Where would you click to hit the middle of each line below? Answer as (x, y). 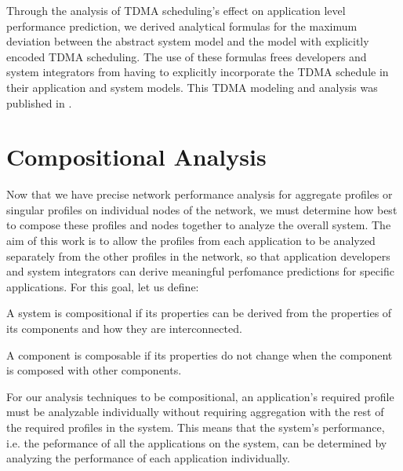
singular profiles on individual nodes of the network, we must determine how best (202, 209)
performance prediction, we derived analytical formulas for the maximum (182, 26)
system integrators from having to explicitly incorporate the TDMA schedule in (198, 72)
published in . (39, 102)
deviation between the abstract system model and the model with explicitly (188, 41)
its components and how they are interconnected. (124, 329)
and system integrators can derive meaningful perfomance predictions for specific (200, 271)
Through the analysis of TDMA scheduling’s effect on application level (176, 10)
